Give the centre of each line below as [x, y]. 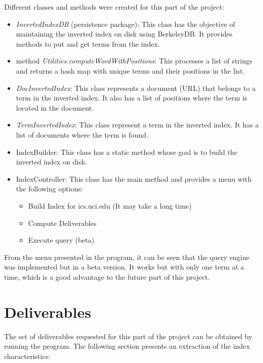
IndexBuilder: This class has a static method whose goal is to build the [127, 152]
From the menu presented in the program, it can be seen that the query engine [127, 257]
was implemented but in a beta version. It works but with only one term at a [124, 267]
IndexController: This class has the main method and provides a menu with [134, 178]
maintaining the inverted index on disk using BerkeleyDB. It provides [124, 34]
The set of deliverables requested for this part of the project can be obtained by [128, 336]
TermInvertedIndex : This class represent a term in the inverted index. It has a [137, 125]
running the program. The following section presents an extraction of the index [127, 346]
